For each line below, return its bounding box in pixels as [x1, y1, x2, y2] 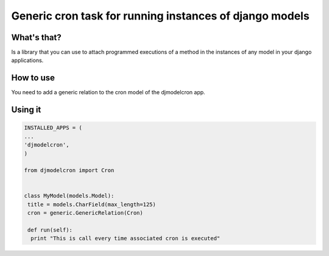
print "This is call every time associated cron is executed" [30, 235, 221, 242]
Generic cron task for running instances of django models [11, 9, 310, 22]
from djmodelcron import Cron [24, 167, 115, 174]
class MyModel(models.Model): [24, 192, 115, 199]
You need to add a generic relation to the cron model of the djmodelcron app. [11, 89, 205, 96]
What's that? [11, 32, 62, 43]
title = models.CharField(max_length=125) [27, 201, 157, 208]
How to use [11, 73, 55, 83]
